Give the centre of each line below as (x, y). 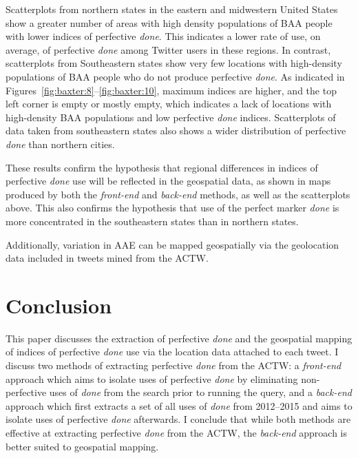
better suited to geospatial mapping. (82, 446)
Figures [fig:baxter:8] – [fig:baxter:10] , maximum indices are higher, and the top (171, 90)
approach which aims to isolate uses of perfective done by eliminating (152, 378)
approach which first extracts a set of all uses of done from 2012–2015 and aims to (179, 405)
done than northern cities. (60, 144)
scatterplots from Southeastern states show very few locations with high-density (174, 63)
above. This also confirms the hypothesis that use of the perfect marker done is (172, 208)
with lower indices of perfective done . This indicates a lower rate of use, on (163, 36)
